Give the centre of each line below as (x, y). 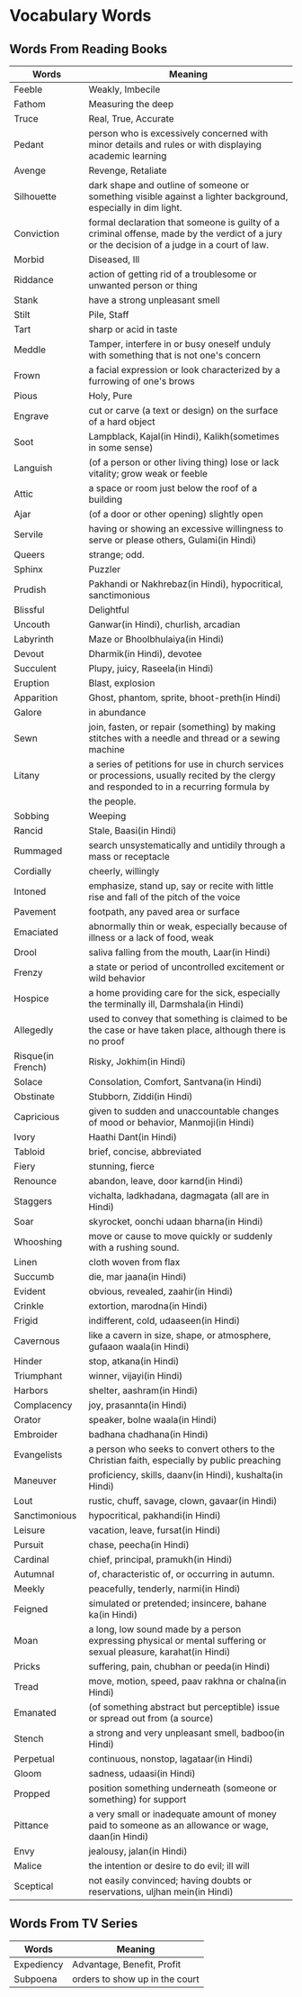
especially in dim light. (135, 208)
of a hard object (122, 422)
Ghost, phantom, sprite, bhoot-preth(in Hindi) (185, 698)
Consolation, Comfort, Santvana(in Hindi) (175, 1082)
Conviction (37, 233)
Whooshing (38, 1242)
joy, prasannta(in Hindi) (138, 1405)
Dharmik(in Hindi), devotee (145, 654)
